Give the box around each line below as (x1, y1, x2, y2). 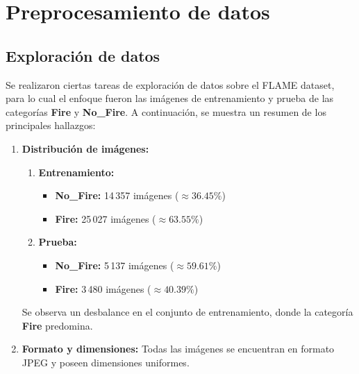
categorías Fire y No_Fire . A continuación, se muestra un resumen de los (6, 104, 326, 119)
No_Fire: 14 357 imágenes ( (55, 188, 179, 203)
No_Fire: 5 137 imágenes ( (55, 257, 174, 272)
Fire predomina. (22, 318, 93, 332)
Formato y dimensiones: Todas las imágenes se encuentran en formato (22, 341, 335, 356)
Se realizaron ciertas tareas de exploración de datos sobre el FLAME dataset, (6, 77, 335, 92)
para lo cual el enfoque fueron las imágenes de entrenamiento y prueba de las (6, 91, 334, 105)
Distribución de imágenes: (22, 141, 149, 155)
